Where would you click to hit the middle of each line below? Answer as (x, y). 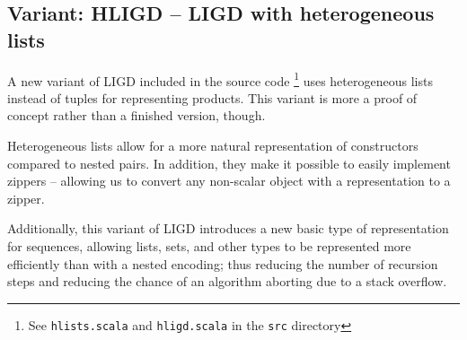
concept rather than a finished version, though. (137, 115)
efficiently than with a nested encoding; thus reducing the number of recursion (223, 263)
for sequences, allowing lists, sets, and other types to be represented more (209, 246)
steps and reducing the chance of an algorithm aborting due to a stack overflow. (227, 281)
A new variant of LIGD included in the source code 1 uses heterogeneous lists (220, 79)
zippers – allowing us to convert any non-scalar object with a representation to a (229, 181)
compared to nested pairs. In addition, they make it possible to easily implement (229, 163)
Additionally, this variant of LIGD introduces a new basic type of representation (228, 228)
